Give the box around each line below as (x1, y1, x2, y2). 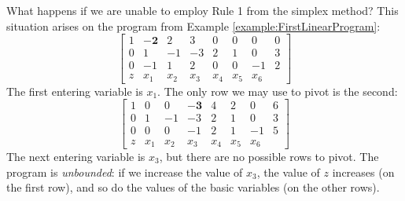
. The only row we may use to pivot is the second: (157, 82, 398, 99)
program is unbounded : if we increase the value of (6, 163, 243, 180)
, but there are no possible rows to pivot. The (159, 148, 379, 164)
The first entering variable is (6, 82, 143, 99)
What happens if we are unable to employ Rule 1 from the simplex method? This (6, 2, 399, 18)
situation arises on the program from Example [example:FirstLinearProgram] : (6, 17, 381, 34)
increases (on (332, 163, 395, 180)
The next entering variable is (6, 148, 145, 164)
